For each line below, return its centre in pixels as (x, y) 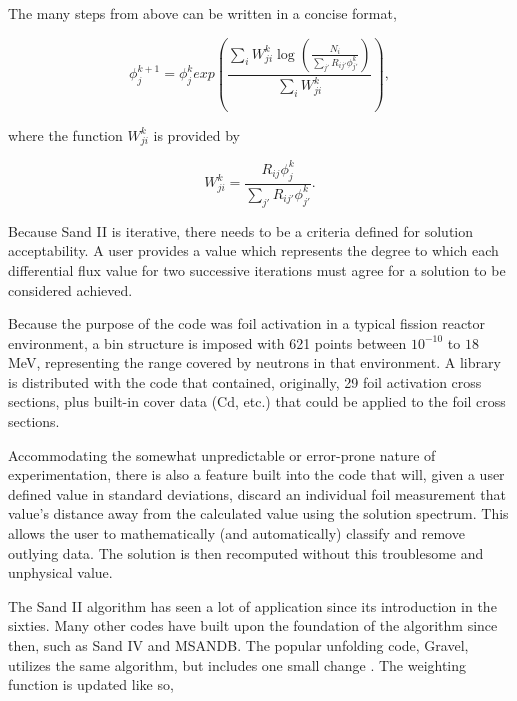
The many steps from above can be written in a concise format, (202, 13)
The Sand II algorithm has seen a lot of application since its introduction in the (252, 605)
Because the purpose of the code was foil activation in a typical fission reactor (247, 323)
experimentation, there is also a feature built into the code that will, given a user (256, 474)
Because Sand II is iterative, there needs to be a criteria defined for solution (241, 230)
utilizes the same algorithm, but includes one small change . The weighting (237, 664)
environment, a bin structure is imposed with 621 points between (207, 342)
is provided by (197, 134)
